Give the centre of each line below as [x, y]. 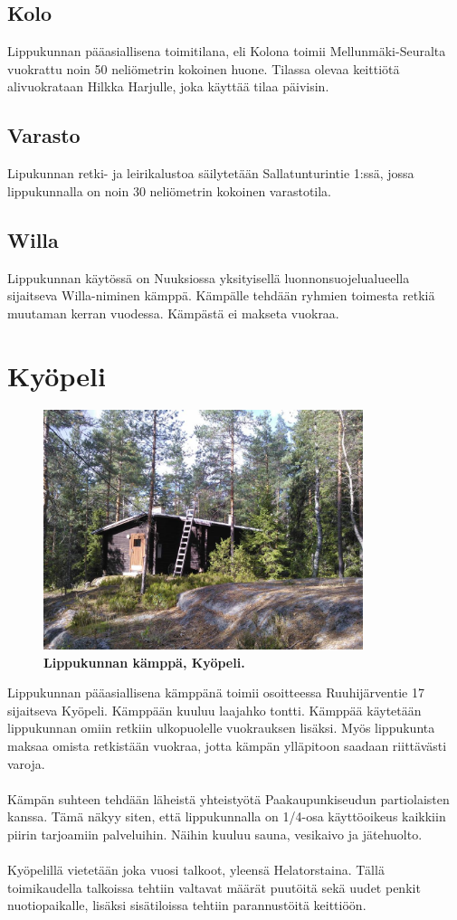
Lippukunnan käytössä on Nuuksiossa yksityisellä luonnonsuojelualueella [209, 277]
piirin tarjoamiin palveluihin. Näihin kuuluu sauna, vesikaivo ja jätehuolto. [215, 834]
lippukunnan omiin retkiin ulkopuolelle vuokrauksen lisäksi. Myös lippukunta [221, 728]
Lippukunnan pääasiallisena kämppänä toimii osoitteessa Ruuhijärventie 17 [216, 692]
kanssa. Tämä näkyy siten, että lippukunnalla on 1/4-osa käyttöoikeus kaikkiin [227, 816]
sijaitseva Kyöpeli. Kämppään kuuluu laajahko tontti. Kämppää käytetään [214, 710]
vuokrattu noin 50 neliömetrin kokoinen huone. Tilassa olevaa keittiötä [204, 68]
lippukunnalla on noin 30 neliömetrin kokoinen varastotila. [170, 190]
